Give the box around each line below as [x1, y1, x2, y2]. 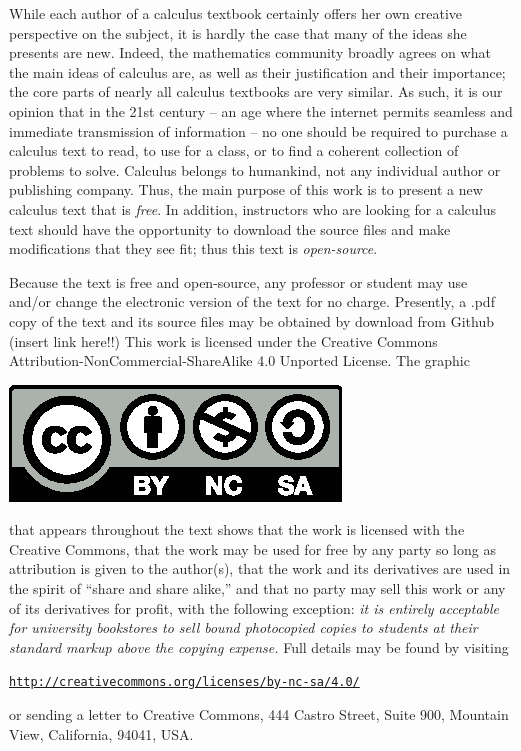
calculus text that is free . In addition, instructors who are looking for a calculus [9, 198, 496, 219]
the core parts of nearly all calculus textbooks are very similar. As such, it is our [9, 81, 503, 102]
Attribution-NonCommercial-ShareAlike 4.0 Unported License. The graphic [9, 350, 470, 371]
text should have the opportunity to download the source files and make [9, 218, 451, 239]
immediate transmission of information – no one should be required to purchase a [9, 120, 508, 141]
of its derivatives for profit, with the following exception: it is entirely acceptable [9, 597, 500, 618]
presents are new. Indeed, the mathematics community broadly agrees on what [9, 42, 491, 63]
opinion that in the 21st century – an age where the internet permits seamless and [9, 100, 513, 121]
